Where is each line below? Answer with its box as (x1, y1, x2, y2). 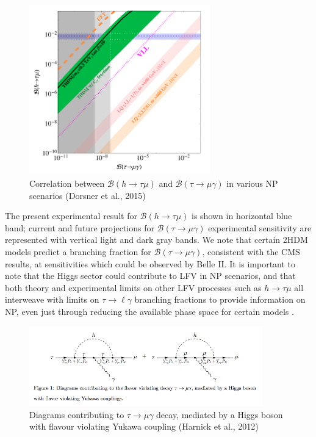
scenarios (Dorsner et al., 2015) (29, 189, 146, 201)
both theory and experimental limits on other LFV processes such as (5, 281, 262, 294)
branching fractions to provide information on (134, 293, 306, 306)
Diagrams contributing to (29, 408, 124, 421)
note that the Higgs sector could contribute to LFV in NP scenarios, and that (5, 269, 296, 282)
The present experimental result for (5, 209, 137, 222)
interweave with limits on (5, 293, 99, 306)
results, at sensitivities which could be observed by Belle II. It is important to (5, 257, 296, 270)
